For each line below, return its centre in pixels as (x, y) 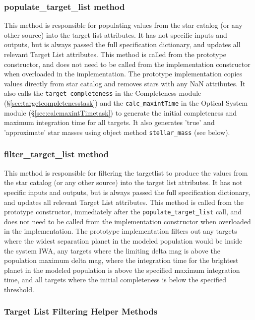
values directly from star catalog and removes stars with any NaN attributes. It (125, 83)
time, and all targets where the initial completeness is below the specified (115, 280)
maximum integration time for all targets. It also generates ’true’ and (109, 122)
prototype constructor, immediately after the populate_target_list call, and (123, 212)
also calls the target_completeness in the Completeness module (103, 93)
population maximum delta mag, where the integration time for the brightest (121, 260)
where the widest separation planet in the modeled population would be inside (123, 240)
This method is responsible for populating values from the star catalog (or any (123, 25)
